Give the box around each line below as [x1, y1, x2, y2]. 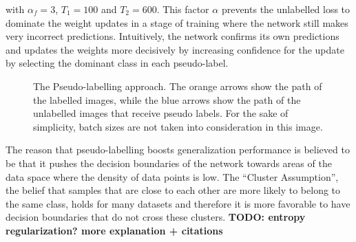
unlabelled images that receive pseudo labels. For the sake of [33, 106, 289, 120]
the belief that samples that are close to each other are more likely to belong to [6, 183, 341, 197]
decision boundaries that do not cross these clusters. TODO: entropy [6, 210, 306, 224]
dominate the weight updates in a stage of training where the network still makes [6, 15, 348, 30]
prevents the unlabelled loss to [221, 2, 350, 16]
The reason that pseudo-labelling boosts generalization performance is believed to [6, 142, 350, 157]
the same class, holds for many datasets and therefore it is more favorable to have [6, 196, 350, 210]
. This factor [156, 2, 209, 16]
